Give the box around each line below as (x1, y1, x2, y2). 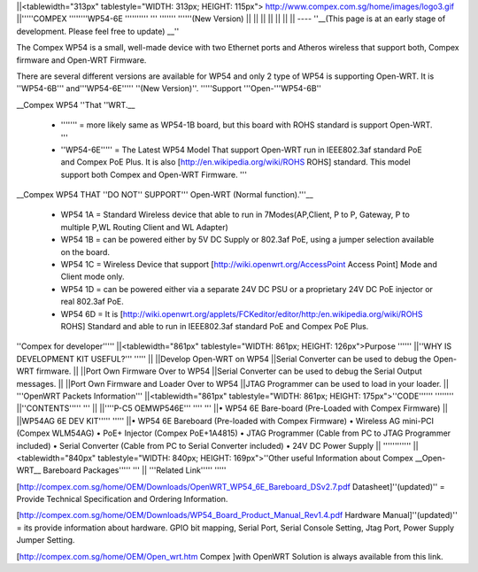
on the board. (60, 246, 111, 257)
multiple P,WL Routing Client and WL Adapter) (60, 221, 229, 232)
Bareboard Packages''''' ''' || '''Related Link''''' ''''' (42, 465, 227, 475)
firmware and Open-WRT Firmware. (16, 54, 147, 66)
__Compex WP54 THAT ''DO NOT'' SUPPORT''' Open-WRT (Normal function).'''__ (16, 189, 313, 200)
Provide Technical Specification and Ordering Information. (16, 494, 228, 505)
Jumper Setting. (16, 535, 75, 545)
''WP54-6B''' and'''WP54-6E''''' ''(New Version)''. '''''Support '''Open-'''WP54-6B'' (16, 83, 322, 94)
